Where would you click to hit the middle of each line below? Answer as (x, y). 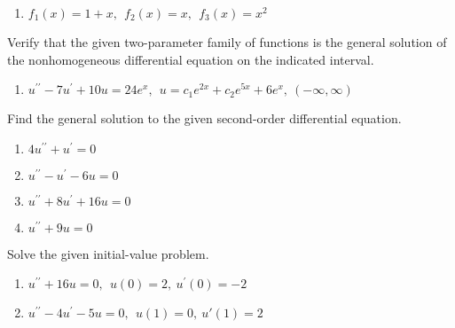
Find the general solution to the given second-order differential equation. (204, 118)
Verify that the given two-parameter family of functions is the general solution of (227, 42)
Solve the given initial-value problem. (108, 253)
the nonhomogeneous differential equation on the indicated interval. (191, 59)
